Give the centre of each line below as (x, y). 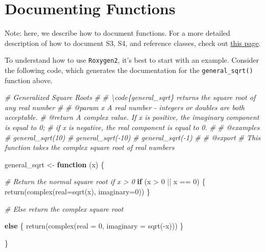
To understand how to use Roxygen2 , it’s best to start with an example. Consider (132, 60)
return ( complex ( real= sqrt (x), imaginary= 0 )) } (78, 191)
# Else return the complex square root (64, 208)
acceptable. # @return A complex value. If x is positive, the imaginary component (132, 117)
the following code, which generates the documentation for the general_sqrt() (129, 70)
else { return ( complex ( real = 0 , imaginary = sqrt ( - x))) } (94, 226)
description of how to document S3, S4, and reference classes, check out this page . (133, 43)
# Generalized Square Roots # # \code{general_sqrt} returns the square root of (130, 97)
